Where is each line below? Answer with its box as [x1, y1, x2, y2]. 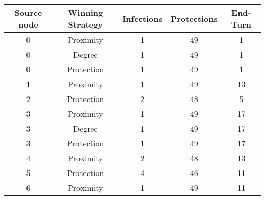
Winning [68, 7, 103, 18]
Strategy [68, 18, 103, 30]
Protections [170, 12, 218, 24]
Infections [122, 12, 163, 24]
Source [14, 7, 42, 18]
